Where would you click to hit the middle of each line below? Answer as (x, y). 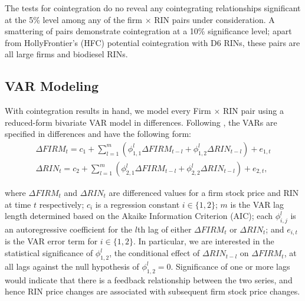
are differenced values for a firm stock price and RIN (204, 193)
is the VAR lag (257, 204)
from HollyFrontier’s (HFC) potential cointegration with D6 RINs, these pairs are (152, 42)
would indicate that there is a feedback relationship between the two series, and (149, 279)
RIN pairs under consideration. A (214, 19)
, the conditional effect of (155, 253)
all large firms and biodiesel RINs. (66, 54)
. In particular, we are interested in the (204, 241)
